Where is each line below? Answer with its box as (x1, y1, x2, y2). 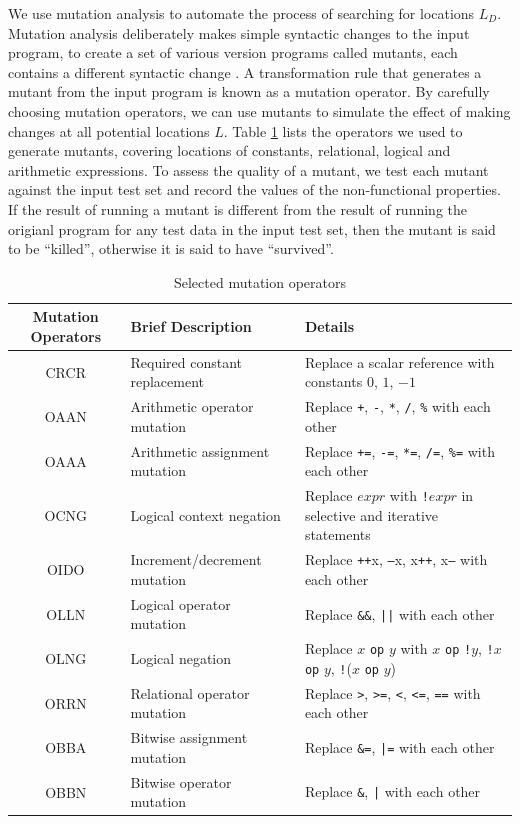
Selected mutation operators (173, 271, 347, 292)
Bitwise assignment (130, 727, 248, 748)
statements (304, 524, 371, 545)
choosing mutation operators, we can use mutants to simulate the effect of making (8, 100, 511, 121)
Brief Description (130, 316, 252, 337)
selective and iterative (304, 504, 438, 525)
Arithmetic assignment (130, 440, 270, 461)
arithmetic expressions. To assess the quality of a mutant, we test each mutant (8, 159, 489, 180)
